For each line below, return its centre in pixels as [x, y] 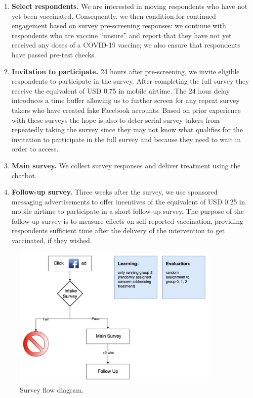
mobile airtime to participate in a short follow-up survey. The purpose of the [128, 211]
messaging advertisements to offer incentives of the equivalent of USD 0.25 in [128, 201]
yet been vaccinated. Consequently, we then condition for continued [114, 16]
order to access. [35, 149]
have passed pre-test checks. [54, 54]
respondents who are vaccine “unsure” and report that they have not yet [122, 35]
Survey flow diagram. [52, 390]
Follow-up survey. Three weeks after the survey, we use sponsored [115, 192]
